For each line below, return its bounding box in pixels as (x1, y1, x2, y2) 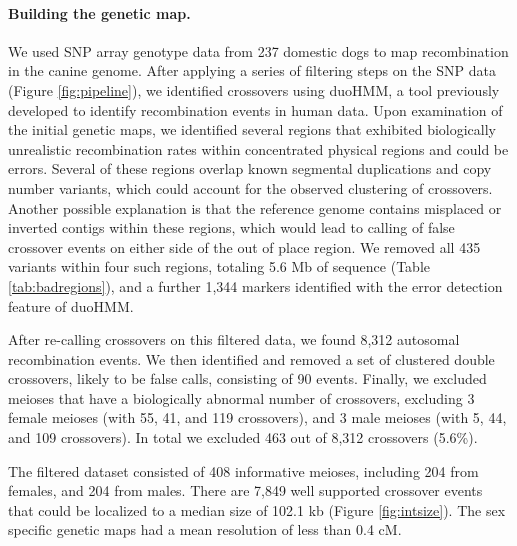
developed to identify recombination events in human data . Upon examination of (8, 99, 503, 120)
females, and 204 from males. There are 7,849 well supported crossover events (8, 480, 483, 501)
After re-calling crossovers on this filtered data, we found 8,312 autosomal (8, 329, 460, 350)
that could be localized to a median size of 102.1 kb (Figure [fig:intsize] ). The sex (8, 499, 506, 520)
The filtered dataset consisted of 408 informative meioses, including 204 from (8, 460, 479, 481)
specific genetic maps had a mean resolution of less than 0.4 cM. (8, 519, 402, 540)
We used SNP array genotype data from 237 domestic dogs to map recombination (8, 40, 509, 61)
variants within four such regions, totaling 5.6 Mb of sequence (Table (8, 256, 431, 277)
